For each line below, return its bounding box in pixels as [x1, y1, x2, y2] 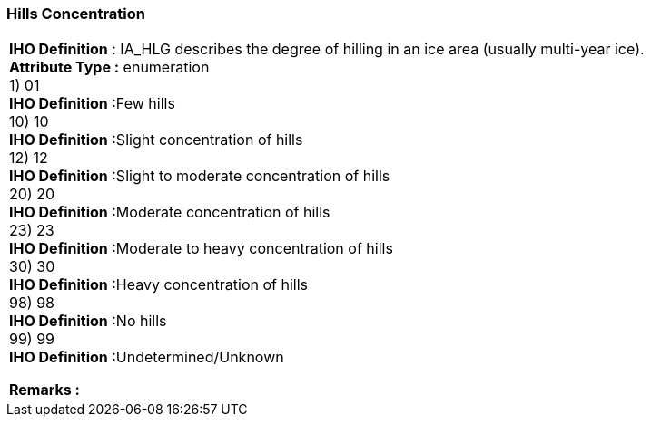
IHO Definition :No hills [9, 312, 167, 331]
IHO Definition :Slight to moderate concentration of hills [9, 167, 390, 186]
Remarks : [9, 381, 80, 400]
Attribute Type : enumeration [9, 58, 210, 77]
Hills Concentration [6, 5, 146, 23]
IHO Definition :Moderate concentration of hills [9, 203, 330, 222]
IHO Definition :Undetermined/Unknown [9, 348, 284, 367]
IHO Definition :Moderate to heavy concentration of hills [9, 239, 393, 258]
